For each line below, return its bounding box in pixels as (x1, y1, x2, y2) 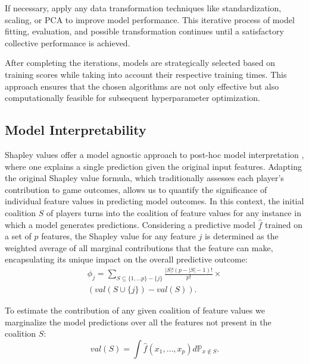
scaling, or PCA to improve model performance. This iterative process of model (5, 13, 295, 26)
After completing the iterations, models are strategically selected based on (5, 56, 275, 69)
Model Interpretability (5, 121, 146, 139)
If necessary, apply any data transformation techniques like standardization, (5, 2, 282, 14)
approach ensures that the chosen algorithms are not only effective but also (5, 80, 279, 92)
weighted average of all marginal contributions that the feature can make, (5, 241, 273, 254)
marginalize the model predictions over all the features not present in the (5, 315, 271, 328)
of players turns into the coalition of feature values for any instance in (46, 206, 301, 219)
